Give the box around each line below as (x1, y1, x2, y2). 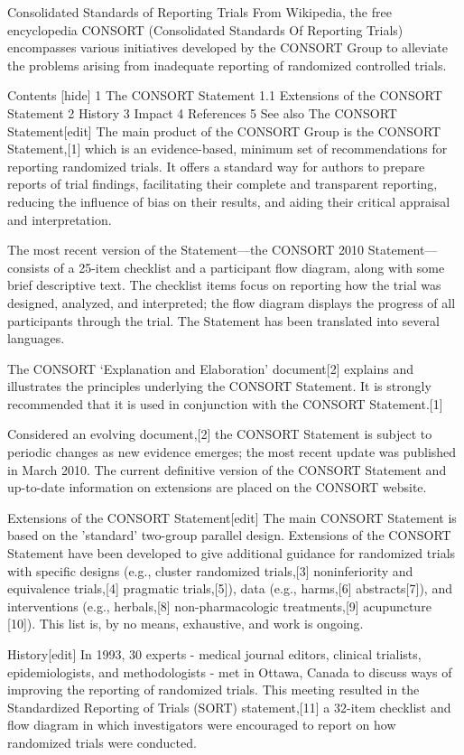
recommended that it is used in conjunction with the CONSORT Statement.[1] (7, 394, 443, 413)
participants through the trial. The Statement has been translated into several (7, 311, 440, 330)
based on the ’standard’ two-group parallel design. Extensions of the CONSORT (7, 526, 451, 545)
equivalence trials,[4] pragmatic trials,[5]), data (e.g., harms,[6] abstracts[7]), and (7, 579, 452, 598)
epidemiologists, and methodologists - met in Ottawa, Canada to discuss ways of (7, 662, 452, 681)
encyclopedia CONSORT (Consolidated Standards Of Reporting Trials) (7, 20, 404, 39)
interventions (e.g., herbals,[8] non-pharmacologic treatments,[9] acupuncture (7, 596, 432, 615)
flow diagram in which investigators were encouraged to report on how (7, 715, 396, 734)
